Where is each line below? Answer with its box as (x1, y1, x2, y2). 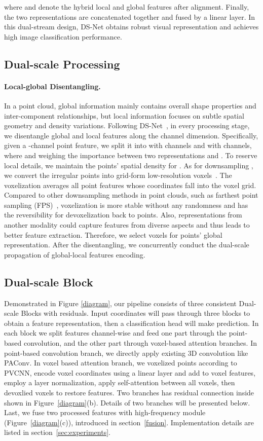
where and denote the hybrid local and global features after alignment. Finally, (4, 2, 249, 12)
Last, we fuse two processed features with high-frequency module (4, 407, 206, 418)
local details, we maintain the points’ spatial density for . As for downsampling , (4, 160, 253, 170)
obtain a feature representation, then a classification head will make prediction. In (4, 317, 259, 328)
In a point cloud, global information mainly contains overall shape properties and (4, 100, 256, 111)
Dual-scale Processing (4, 56, 120, 71)
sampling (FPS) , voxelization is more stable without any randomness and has (4, 199, 248, 210)
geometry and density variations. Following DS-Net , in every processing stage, (4, 120, 250, 131)
